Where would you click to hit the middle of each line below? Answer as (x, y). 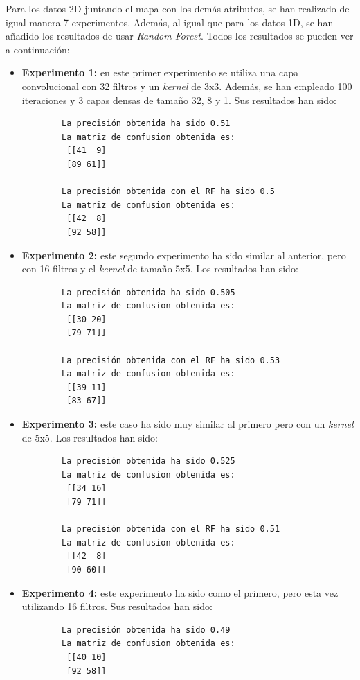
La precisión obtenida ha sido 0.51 (146, 124)
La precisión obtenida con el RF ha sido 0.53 (171, 360)
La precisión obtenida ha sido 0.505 (148, 292)
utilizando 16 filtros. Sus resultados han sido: (117, 606)
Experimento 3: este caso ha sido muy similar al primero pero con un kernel (188, 424)
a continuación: (38, 49)
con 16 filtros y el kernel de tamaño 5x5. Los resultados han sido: (160, 269)
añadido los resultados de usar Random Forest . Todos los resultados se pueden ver (180, 36)
